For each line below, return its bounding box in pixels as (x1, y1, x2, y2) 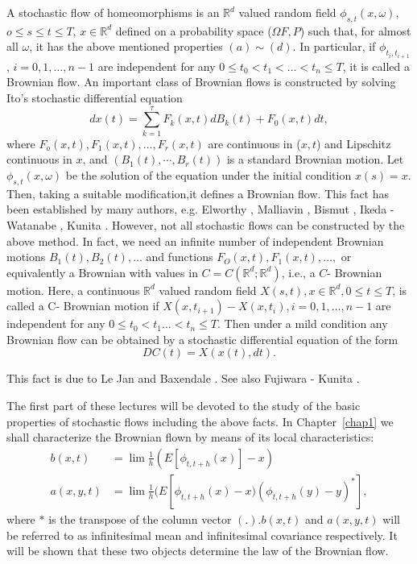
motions (6, 248, 46, 265)
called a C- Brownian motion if (6, 297, 159, 314)
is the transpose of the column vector (48, 510, 232, 527)
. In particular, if (292, 38, 376, 55)
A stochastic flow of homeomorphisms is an (6, 4, 220, 20)
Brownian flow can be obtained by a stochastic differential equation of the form (6, 330, 398, 347)
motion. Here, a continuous (6, 281, 140, 298)
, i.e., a (281, 263, 316, 280)
